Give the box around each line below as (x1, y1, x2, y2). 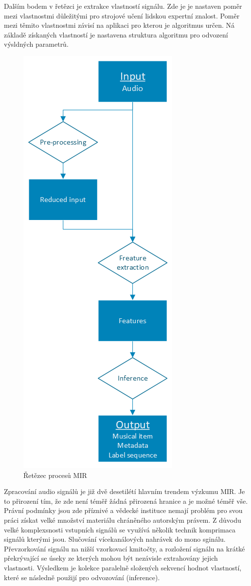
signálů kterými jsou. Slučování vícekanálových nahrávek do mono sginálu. (4, 534, 226, 544)
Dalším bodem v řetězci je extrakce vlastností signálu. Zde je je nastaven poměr (4, 1, 242, 11)
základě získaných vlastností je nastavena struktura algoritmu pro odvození (4, 29, 228, 39)
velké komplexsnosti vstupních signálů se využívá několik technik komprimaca (4, 524, 236, 534)
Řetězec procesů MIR (23, 470, 87, 480)
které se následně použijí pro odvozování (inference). (4, 572, 160, 582)
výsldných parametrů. (4, 39, 69, 49)
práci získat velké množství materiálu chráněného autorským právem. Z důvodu (4, 514, 241, 525)
